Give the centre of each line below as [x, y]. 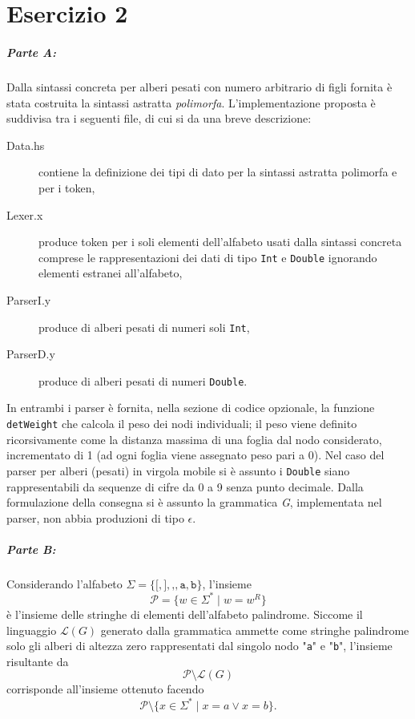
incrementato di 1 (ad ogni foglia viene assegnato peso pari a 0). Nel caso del [195, 455]
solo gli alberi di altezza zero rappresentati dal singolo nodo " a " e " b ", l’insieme [199, 646]
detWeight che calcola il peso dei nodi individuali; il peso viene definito [182, 424]
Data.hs [26, 145]
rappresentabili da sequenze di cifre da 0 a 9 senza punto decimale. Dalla [185, 486]
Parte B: [31, 549]
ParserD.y [31, 354]
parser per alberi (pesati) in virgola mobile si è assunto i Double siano [178, 470]
